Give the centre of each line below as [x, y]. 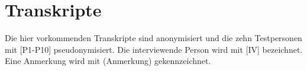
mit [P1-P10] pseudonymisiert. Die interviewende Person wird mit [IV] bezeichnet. [154, 49]
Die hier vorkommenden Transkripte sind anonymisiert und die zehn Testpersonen [153, 38]
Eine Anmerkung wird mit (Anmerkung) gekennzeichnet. [108, 61]
